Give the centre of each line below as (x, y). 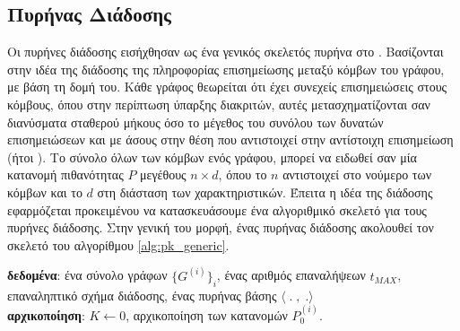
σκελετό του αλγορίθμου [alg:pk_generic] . (118, 244)
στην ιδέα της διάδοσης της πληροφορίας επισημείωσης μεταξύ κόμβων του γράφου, (226, 69)
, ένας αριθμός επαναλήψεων (291, 275)
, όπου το (243, 174)
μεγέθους (163, 174)
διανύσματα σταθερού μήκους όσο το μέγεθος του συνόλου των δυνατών (195, 122)
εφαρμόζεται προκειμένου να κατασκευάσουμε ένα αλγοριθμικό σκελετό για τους (217, 209)
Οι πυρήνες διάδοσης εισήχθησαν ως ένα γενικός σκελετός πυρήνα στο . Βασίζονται (226, 52)
